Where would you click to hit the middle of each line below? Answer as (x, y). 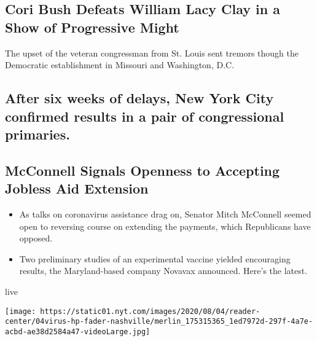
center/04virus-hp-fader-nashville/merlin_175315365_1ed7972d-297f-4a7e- (159, 322)
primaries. (37, 134)
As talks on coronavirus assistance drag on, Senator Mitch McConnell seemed (165, 214)
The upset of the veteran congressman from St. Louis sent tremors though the (152, 53)
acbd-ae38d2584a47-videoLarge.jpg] (78, 331)
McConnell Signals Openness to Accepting (143, 170)
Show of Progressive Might (92, 27)
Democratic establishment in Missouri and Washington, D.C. (120, 65)
